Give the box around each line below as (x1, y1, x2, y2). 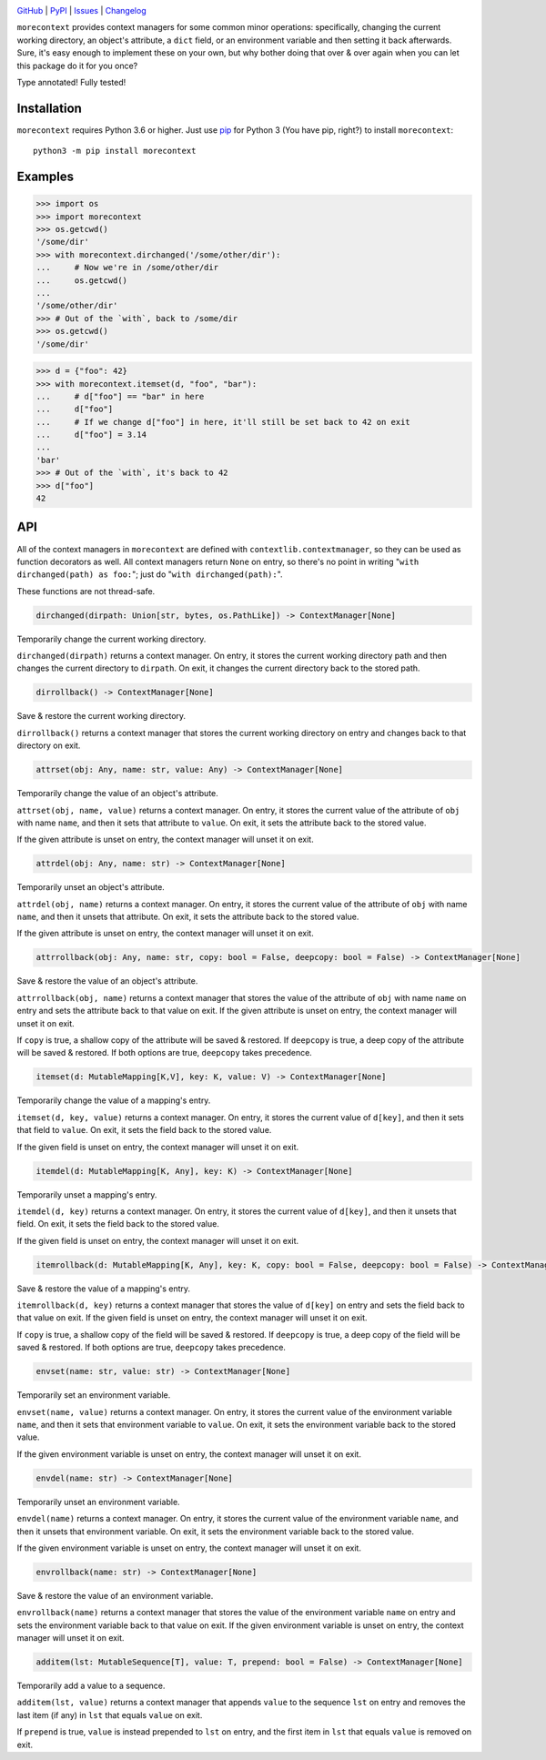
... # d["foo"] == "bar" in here (35, 391, 205, 401)
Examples (16, 169, 75, 185)
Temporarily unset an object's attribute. (16, 882, 166, 893)
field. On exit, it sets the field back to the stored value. (16, 1219, 220, 1229)
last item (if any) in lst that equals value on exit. (16, 1709, 203, 1720)
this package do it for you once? (16, 60, 138, 71)
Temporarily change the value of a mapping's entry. (16, 1095, 211, 1106)
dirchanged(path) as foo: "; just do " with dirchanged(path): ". (16, 569, 283, 580)
